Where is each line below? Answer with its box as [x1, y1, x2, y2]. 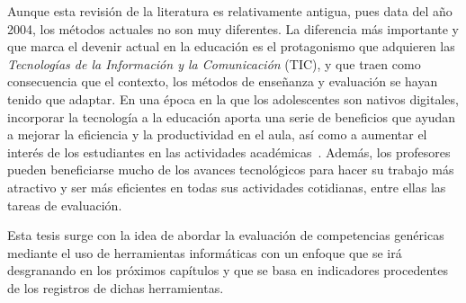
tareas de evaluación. [7, 195, 122, 214]
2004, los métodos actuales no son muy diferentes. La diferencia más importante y [7, 19, 460, 38]
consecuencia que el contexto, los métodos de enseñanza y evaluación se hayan [7, 72, 438, 91]
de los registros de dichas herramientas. [7, 278, 224, 297]
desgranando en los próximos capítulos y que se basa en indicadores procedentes [7, 261, 448, 280]
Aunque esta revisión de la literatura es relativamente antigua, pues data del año [7, 2, 453, 20]
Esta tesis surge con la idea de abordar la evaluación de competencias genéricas [7, 226, 444, 245]
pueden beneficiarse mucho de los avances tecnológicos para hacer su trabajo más [7, 160, 454, 179]
